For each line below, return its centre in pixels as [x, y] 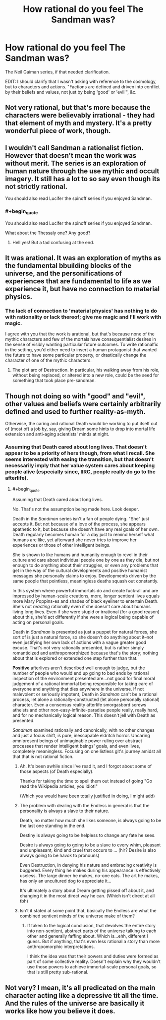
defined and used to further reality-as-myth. [75, 412]
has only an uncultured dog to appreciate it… [65, 881]
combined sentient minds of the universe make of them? [77, 916]
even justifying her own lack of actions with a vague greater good [79, 642]
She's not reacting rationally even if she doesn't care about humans [82, 607]
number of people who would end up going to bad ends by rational [81, 673]
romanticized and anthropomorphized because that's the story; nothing [85, 653]
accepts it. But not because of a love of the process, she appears [79, 524]
